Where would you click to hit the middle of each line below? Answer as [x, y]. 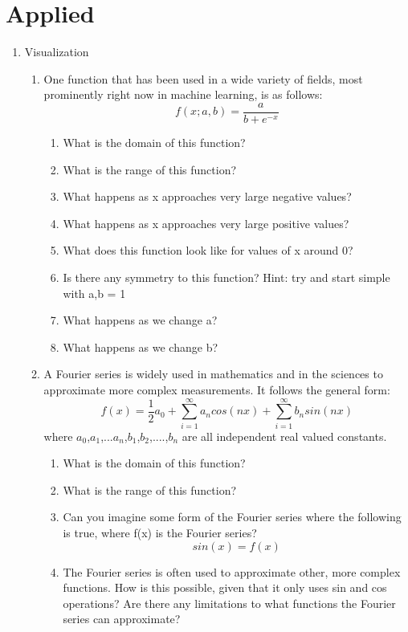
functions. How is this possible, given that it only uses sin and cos [225, 587]
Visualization [57, 52]
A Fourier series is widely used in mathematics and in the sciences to [213, 374]
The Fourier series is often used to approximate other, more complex [232, 571]
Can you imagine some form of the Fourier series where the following [232, 517]
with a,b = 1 [94, 293]
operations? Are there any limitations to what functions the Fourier [229, 603]
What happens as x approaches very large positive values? [206, 223]
